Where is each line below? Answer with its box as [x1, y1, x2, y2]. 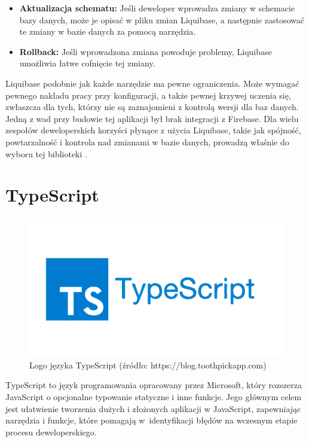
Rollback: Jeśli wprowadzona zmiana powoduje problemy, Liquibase [19, 45, 272, 57]
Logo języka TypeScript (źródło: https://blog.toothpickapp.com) [29, 358, 267, 371]
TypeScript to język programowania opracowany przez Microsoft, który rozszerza [5, 379, 302, 391]
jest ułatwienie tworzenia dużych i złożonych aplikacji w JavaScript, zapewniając [5, 402, 301, 414]
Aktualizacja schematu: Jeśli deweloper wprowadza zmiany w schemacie [19, 2, 295, 14]
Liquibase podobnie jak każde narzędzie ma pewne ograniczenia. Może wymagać [5, 77, 299, 89]
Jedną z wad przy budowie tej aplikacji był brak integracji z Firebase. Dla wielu [5, 112, 299, 124]
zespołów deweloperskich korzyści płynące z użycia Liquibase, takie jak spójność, [5, 124, 301, 136]
